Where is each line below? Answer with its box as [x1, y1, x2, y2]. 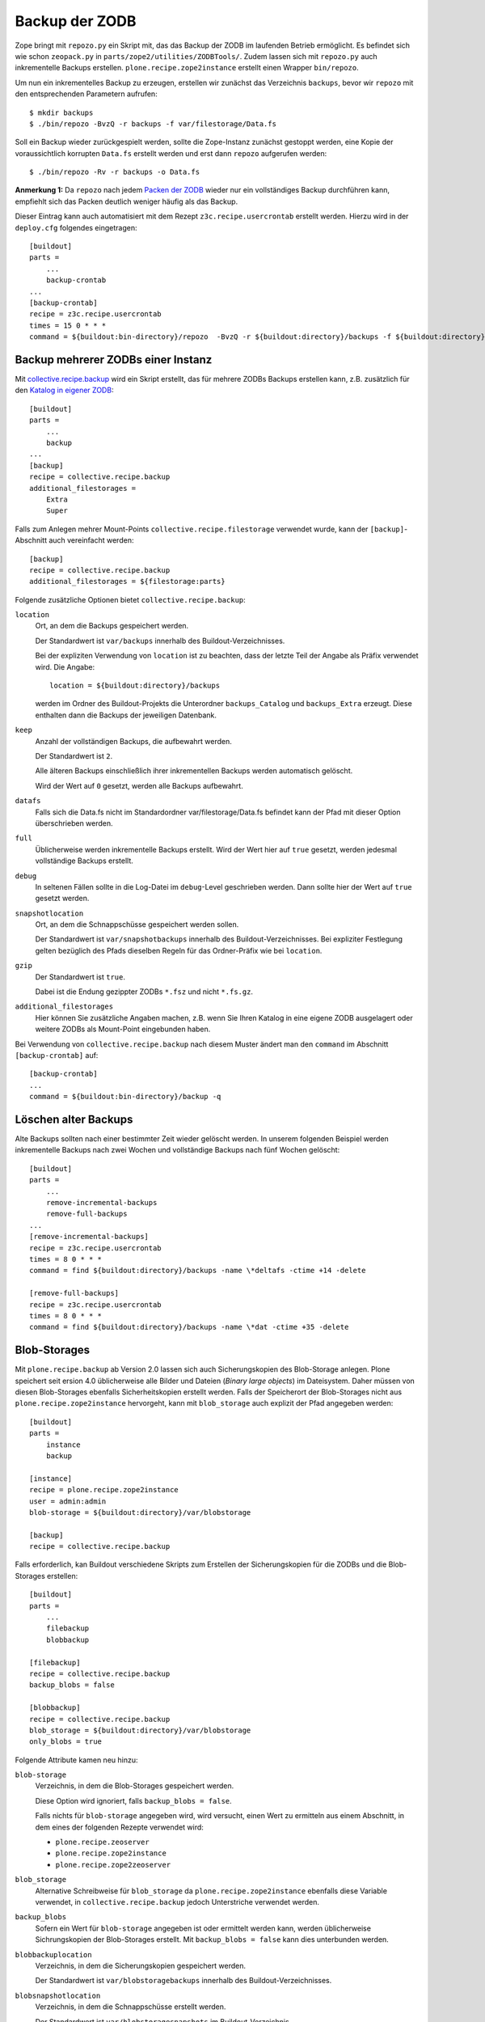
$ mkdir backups [29, 108, 94, 117]
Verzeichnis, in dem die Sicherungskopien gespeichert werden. [35, 1961, 247, 1970]
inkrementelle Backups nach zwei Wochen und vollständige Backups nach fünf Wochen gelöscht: [15, 1145, 340, 1155]
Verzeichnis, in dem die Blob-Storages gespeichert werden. [35, 1781, 234, 1791]
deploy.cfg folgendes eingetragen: [15, 222, 137, 232]
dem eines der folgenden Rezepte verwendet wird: [35, 1822, 204, 1832]
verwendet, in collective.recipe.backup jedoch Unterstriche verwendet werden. [35, 1897, 319, 1906]
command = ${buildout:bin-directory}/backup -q [29, 1092, 221, 1102]
